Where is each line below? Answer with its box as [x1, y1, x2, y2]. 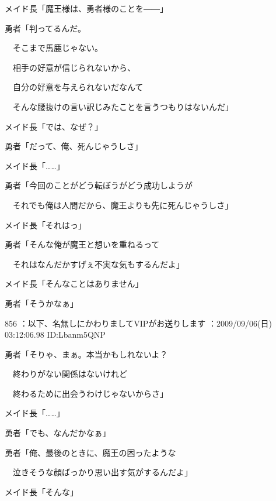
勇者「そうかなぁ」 [5, 297, 78, 309]
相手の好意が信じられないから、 [12, 61, 135, 73]
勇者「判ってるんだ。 [5, 22, 86, 34]
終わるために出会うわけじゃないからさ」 [12, 387, 168, 399]
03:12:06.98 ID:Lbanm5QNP [5, 328, 106, 341]
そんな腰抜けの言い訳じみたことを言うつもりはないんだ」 [12, 100, 233, 112]
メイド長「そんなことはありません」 [5, 277, 144, 290]
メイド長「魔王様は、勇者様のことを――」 [5, 2, 168, 14]
